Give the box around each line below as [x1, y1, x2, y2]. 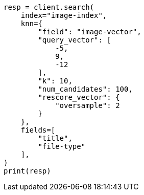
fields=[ [20, 126, 56, 134]
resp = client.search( [4, 3, 94, 11]
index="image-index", [20, 11, 107, 19]
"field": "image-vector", [38, 28, 141, 36]
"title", [38, 134, 73, 142]
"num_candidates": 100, [38, 85, 133, 93]
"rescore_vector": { [38, 93, 120, 101]
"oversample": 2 [55, 101, 120, 110]
